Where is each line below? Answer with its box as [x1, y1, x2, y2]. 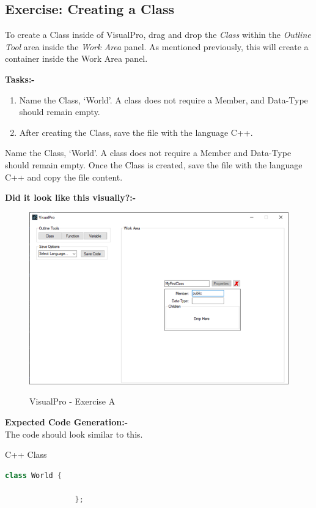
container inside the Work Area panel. [5, 52, 148, 65]
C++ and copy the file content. [5, 170, 123, 183]
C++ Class [5, 448, 47, 461]
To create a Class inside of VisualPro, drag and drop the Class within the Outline [5, 28, 311, 41]
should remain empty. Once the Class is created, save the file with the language [5, 158, 303, 171]
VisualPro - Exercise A [29, 395, 116, 408]
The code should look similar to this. [5, 427, 143, 440]
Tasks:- [5, 72, 35, 85]
